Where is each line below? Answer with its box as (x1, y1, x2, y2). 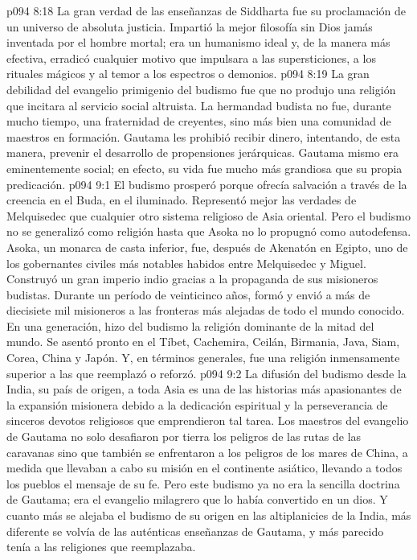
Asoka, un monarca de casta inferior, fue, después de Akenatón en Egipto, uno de (6, 238, 408, 255)
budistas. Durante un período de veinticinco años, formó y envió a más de (6, 286, 370, 303)
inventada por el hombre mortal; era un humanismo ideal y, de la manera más (6, 34, 390, 51)
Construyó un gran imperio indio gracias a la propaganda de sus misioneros (6, 270, 378, 287)
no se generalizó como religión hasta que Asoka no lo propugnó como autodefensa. (6, 223, 411, 240)
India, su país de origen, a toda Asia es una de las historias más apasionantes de (6, 381, 402, 397)
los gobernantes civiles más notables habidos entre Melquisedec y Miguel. (6, 254, 366, 271)
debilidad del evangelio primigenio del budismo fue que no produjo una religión (6, 80, 396, 97)
